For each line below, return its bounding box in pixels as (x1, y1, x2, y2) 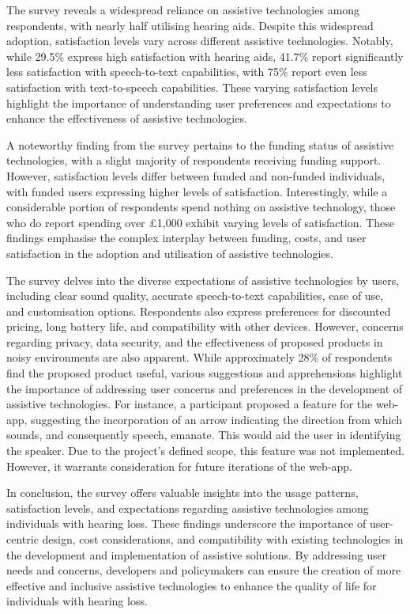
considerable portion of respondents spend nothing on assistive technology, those (6, 199, 396, 215)
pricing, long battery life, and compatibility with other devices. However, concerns (6, 318, 404, 335)
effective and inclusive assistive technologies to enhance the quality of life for (6, 577, 377, 593)
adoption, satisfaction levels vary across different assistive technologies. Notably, (6, 32, 393, 49)
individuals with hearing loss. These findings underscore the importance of (6, 515, 367, 532)
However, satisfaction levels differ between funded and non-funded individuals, (6, 167, 386, 184)
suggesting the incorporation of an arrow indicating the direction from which (31, 411, 402, 427)
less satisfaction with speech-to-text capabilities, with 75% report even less (6, 63, 367, 80)
